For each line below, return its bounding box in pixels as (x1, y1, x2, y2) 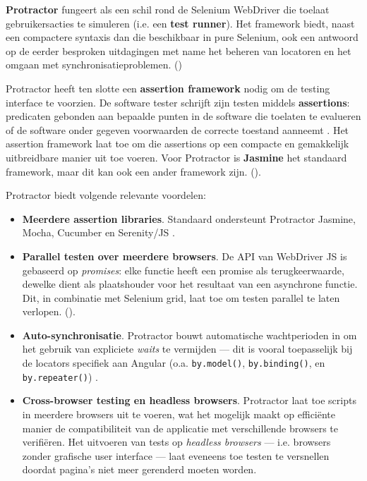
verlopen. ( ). (22, 304, 76, 319)
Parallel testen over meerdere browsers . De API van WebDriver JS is (22, 248, 347, 263)
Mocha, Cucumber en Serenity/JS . (22, 225, 175, 240)
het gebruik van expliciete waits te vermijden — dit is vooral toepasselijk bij (22, 341, 353, 356)
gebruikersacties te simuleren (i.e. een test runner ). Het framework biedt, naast (6, 16, 355, 30)
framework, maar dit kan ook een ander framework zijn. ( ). (6, 164, 261, 178)
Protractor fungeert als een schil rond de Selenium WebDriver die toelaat (6, 2, 330, 16)
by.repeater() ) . (22, 369, 98, 384)
